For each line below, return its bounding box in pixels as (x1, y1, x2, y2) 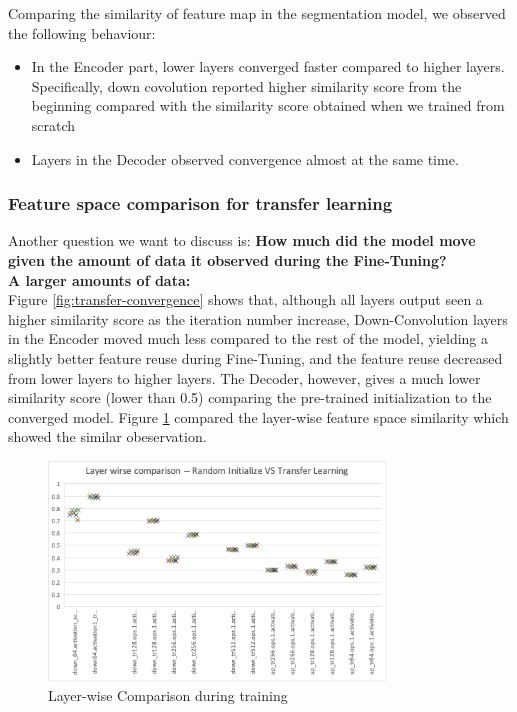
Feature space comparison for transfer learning (8, 191, 393, 216)
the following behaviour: (8, 22, 156, 43)
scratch (31, 114, 76, 135)
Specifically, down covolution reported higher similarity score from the (31, 75, 462, 96)
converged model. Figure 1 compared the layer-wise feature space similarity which (8, 406, 509, 427)
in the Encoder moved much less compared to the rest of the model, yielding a (8, 328, 489, 349)
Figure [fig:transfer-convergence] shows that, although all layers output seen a (8, 289, 483, 310)
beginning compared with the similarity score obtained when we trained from (31, 95, 505, 116)
